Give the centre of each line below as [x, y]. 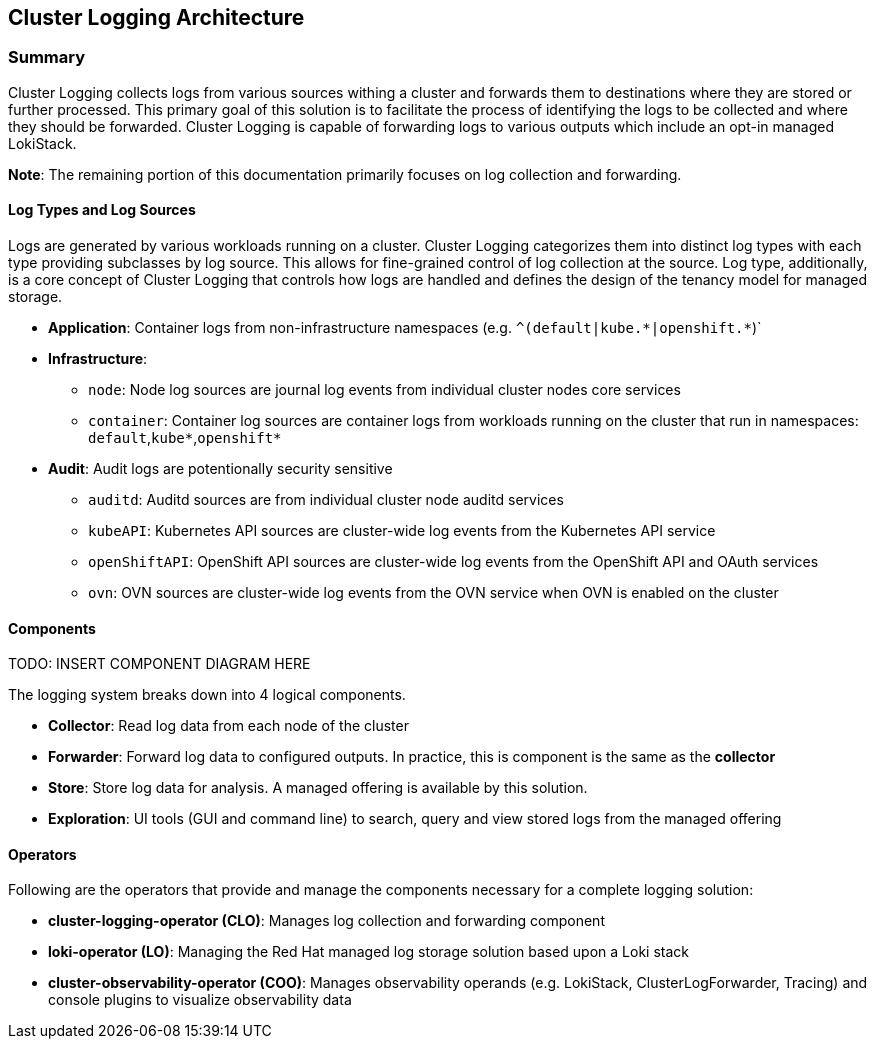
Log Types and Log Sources [102, 210]
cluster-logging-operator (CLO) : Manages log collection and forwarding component [326, 921]
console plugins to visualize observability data [200, 1000]
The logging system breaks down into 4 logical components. [207, 695]
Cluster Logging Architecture [156, 17]
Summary [47, 57]
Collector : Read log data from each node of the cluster [228, 726]
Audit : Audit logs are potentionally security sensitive [220, 469]
